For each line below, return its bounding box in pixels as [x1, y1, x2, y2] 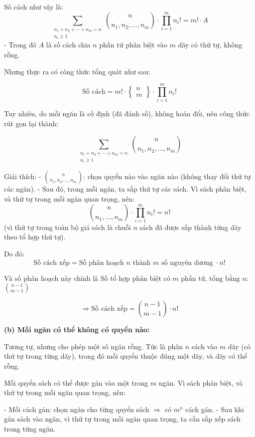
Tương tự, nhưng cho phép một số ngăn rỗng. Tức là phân [4, 341, 183, 351]
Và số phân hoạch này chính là [4, 272, 99, 283]
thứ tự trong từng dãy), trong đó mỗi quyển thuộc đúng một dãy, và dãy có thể [4, 351, 248, 361]
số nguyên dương [161, 259, 213, 266]
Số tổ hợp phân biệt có [100, 275, 170, 282]
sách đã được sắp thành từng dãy [139, 221, 242, 232]
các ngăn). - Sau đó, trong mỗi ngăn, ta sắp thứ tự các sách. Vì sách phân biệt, [4, 184, 247, 194]
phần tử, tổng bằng [181, 275, 240, 282]
